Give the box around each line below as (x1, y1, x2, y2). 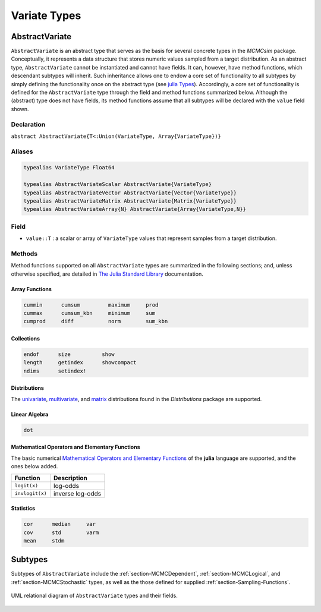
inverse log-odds (53, 489, 101, 497)
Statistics (11, 505, 36, 512)
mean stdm (23, 537, 65, 544)
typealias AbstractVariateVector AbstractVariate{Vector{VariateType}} (23, 189, 237, 196)
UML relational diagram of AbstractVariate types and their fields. (11, 592, 178, 600)
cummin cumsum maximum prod (23, 301, 159, 308)
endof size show (23, 351, 115, 358)
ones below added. (11, 463, 58, 470)
